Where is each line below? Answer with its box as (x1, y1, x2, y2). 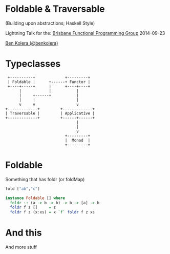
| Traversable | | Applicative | (5, 111, 95, 116)
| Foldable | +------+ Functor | (7, 79, 91, 85)
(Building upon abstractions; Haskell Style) (5, 20, 95, 26)
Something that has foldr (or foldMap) (5, 176, 85, 182)
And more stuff (5, 244, 37, 250)
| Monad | (65, 138, 91, 143)
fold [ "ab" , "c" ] (5, 186, 40, 191)
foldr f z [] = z (10, 205, 56, 210)
